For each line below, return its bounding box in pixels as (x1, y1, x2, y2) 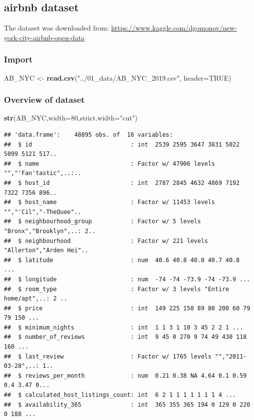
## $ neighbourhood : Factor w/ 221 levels (4, 237, 208, 244)
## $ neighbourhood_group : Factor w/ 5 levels (4, 218, 201, 225)
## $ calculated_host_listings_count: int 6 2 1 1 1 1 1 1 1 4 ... (4, 391, 236, 399)
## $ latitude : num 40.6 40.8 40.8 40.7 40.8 (4, 256, 240, 264)
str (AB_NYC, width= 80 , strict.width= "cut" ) (4, 113, 138, 123)
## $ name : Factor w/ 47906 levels (4, 160, 215, 167)
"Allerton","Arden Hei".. (4, 247, 88, 254)
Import (4, 53, 33, 65)
